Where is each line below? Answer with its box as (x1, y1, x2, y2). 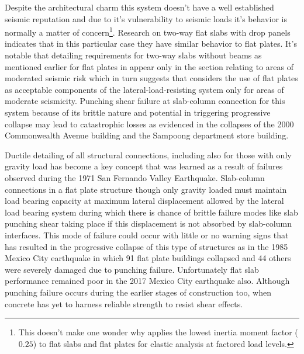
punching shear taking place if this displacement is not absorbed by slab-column (5, 217, 292, 230)
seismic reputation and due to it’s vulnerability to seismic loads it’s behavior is (5, 12, 287, 25)
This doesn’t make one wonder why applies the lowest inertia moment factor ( (18, 326, 298, 338)
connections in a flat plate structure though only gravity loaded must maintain (5, 183, 287, 195)
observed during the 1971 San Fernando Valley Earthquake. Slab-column (5, 171, 265, 183)
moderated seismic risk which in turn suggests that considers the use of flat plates (5, 72, 298, 84)
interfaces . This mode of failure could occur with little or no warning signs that (5, 228, 289, 241)
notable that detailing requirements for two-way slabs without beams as (5, 49, 262, 61)
